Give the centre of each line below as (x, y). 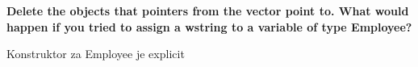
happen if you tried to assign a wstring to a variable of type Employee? (209, 26)
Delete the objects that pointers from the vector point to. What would (208, 10)
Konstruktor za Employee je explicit (96, 54)
